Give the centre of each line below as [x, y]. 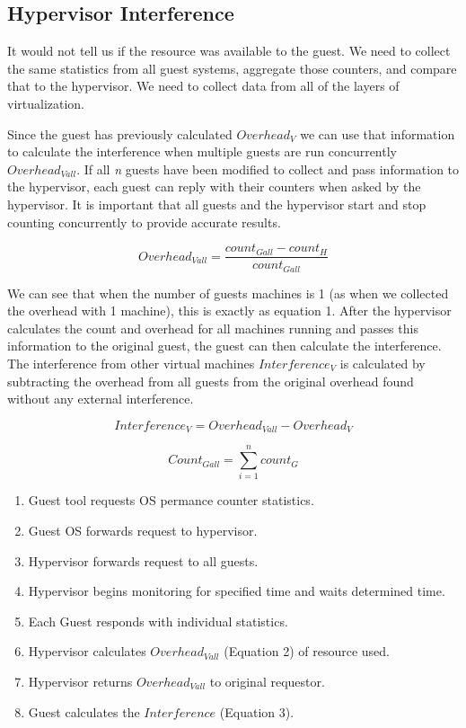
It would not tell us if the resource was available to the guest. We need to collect [229, 51]
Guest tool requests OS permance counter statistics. [171, 500]
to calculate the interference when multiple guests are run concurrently [202, 151]
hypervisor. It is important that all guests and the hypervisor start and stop [217, 204]
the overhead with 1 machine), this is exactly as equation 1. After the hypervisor [229, 311]
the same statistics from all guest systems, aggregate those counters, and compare [232, 68]
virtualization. [46, 103]
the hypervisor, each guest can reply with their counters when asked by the [214, 186]
